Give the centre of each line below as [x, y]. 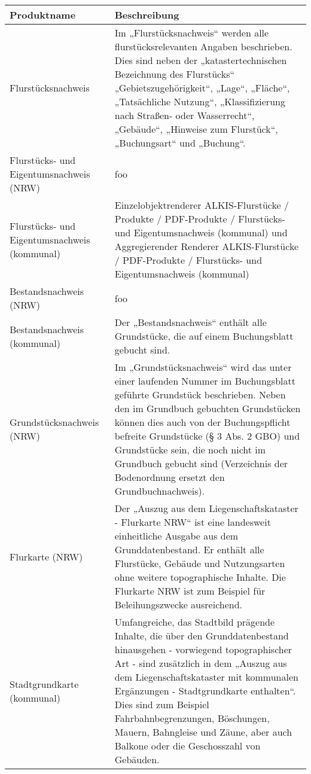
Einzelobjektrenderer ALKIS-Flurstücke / [202, 205]
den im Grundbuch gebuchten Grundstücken [208, 408]
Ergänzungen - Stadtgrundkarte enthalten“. [205, 691]
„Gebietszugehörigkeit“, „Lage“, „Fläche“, [202, 88]
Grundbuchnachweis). [160, 491]
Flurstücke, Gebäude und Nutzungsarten [200, 563]
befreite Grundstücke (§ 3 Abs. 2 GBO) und [207, 436]
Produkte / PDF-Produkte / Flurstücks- [200, 219]
